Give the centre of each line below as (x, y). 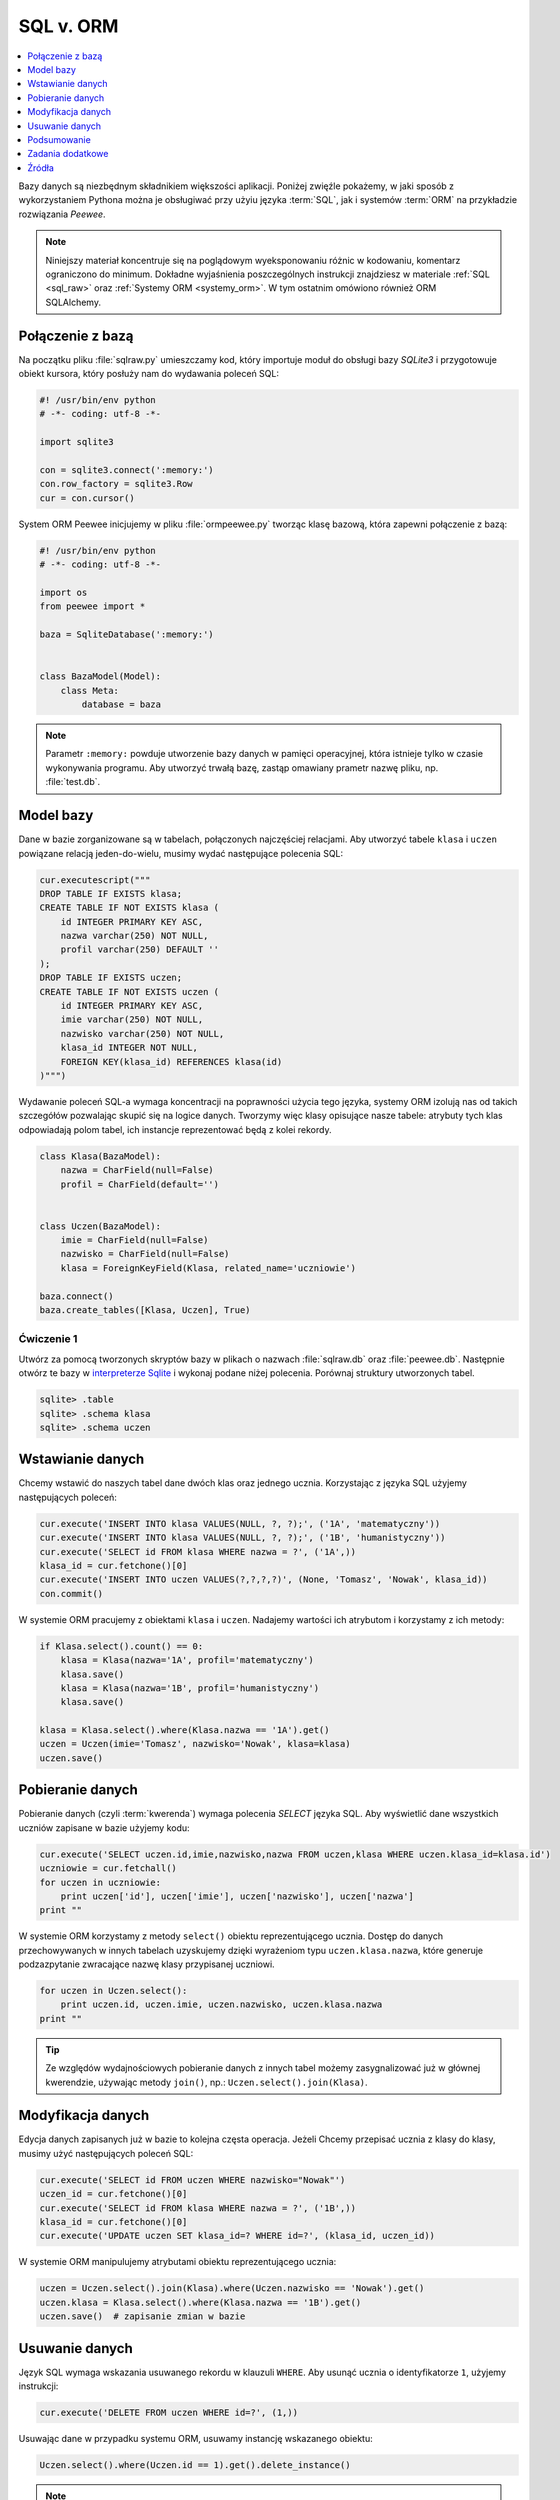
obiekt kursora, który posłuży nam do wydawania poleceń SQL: (149, 374)
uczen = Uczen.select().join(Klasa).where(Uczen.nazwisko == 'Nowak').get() (232, 2288)
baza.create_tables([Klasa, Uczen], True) (145, 1310)
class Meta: (90, 690)
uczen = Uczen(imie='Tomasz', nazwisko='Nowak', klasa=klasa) (195, 1744)
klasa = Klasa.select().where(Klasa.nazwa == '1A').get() (184, 1730)
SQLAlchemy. (73, 302)
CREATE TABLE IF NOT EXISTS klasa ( (129, 908)
